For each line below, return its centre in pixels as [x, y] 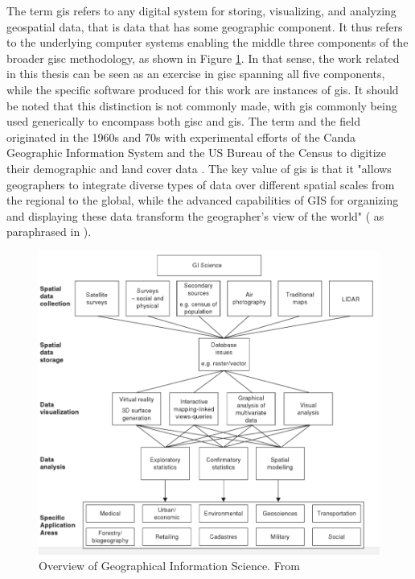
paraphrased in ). [49, 232]
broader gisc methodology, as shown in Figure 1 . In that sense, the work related [203, 58]
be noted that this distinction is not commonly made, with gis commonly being [202, 105]
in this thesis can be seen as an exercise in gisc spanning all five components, [196, 74]
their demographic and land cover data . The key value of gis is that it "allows [199, 168]
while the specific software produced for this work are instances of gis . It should [203, 89]
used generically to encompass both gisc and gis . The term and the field [183, 121]
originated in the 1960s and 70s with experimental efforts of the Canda [181, 136]
